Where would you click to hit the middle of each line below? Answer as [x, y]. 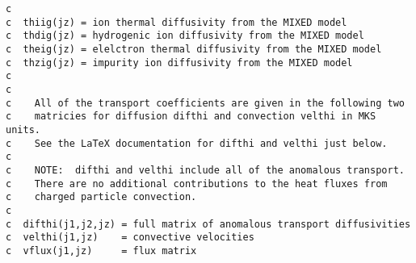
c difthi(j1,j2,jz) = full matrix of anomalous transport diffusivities [208, 224]
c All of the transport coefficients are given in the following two [205, 103]
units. [23, 129]
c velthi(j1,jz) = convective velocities [130, 238]
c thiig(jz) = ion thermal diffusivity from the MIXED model [176, 22]
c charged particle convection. [101, 197]
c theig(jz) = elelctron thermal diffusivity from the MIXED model [194, 49]
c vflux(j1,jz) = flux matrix [101, 250]
